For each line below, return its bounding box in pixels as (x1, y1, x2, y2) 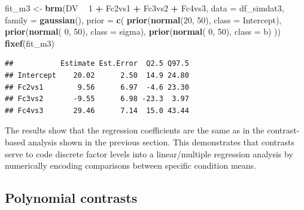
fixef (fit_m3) (5, 36, 55, 49)
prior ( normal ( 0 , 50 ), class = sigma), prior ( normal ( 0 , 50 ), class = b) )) (5, 25, 281, 38)
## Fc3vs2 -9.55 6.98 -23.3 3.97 (5, 95, 189, 104)
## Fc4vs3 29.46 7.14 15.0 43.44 (5, 106, 189, 115)
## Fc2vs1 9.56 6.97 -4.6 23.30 (5, 83, 189, 92)
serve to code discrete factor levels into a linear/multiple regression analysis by (5, 147, 293, 160)
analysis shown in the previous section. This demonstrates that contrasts (28, 135, 294, 148)
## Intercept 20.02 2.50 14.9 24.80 (5, 71, 189, 80)
